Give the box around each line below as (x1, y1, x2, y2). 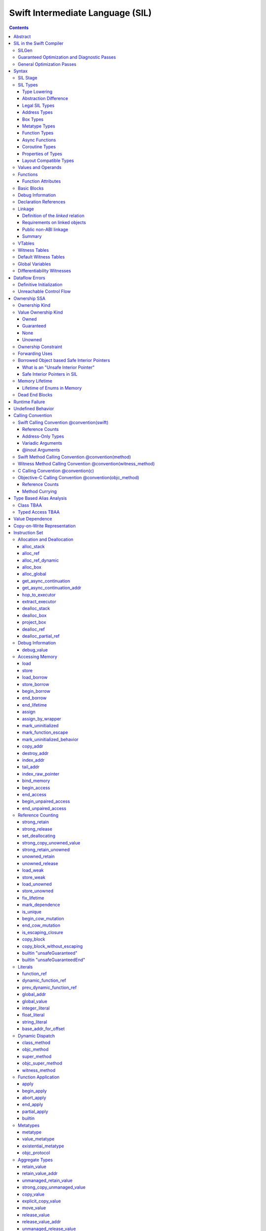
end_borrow (22, 695, 47, 701)
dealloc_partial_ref (22, 633, 60, 639)
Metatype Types (22, 123, 55, 129)
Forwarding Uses (18, 350, 53, 356)
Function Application (18, 1074, 60, 1080)
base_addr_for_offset (22, 1026, 65, 1032)
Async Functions (22, 137, 56, 143)
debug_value (22, 647, 48, 652)
